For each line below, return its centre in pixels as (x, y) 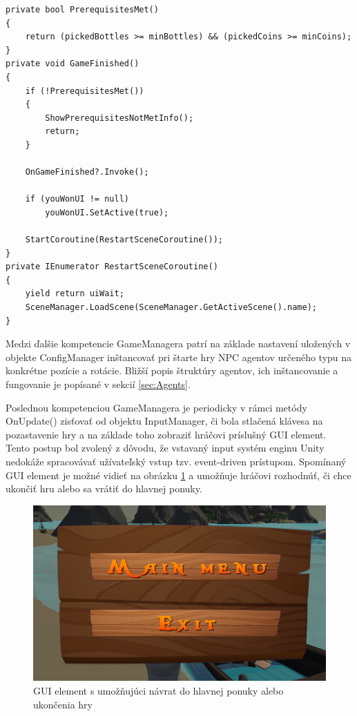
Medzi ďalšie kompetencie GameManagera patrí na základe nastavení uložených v (178, 344)
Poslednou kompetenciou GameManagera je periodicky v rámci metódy (156, 407)
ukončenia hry (63, 704)
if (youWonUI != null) (77, 199)
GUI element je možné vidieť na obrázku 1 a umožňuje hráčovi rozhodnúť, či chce (178, 475)
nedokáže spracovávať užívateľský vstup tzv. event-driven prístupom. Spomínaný (176, 461)
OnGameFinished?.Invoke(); (87, 172)
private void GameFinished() (73, 64)
